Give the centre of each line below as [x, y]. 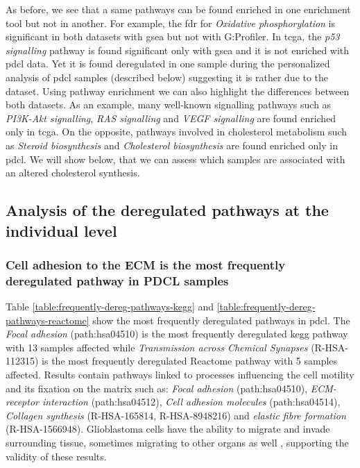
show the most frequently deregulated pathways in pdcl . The [221, 320]
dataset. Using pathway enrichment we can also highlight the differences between [178, 91]
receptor [22, 402]
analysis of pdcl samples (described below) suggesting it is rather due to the [167, 77]
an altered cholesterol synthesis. [73, 173]
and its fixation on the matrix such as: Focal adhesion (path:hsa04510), [157, 388]
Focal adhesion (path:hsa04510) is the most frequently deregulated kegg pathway [177, 334]
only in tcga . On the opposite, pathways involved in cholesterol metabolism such [176, 132]
